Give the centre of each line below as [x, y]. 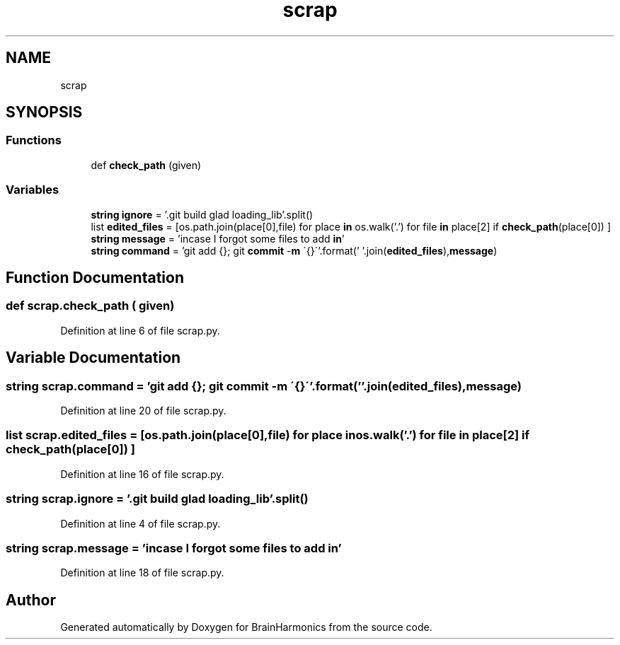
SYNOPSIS [44, 112]
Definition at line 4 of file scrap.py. [140, 523]
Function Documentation [95, 277]
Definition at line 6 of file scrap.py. [140, 330]
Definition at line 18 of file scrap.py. [142, 573]
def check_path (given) [146, 165]
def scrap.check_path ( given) [90, 306]
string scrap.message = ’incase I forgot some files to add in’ [174, 548]
